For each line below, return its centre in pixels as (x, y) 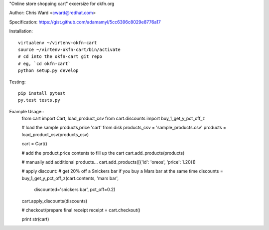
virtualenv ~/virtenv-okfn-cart (58, 43)
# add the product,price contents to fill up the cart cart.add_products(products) (103, 153)
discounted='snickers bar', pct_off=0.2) (75, 190)
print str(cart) (35, 219)
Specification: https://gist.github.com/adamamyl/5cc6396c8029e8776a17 (85, 22)
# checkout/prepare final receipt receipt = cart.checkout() (81, 210)
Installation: (21, 31)
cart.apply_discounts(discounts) (55, 201)
